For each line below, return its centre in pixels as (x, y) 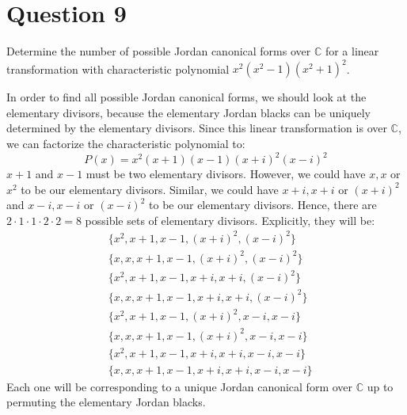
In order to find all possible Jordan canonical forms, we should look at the (186, 97)
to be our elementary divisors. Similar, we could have (150, 189)
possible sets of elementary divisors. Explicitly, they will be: (230, 220)
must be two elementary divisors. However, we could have (226, 174)
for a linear (352, 51)
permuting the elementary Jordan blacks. (106, 402)
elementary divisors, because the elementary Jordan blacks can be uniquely (188, 112)
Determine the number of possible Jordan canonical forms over (159, 51)
